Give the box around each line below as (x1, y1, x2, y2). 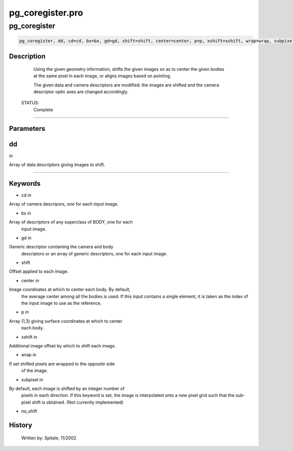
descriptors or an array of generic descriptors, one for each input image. (21, 250, 167, 256)
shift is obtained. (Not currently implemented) (32, 399, 124, 405)
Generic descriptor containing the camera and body (9, 244, 113, 250)
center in (21, 277, 39, 283)
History (9, 421, 33, 429)
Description (9, 52, 46, 61)
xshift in (21, 334, 38, 340)
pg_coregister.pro (9, 7, 83, 18)
